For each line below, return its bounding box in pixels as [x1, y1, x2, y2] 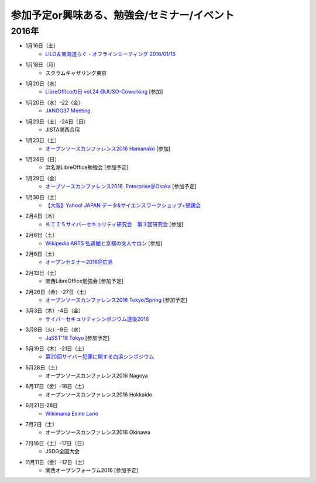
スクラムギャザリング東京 [45, 69, 107, 76]
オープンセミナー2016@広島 [45, 258, 114, 265]
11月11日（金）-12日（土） [25, 458, 88, 465]
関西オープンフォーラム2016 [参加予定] [45, 467, 139, 474]
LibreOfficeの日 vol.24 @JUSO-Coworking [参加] [45, 88, 163, 95]
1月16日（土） [25, 42, 59, 49]
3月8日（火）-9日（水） [25, 326, 84, 333]
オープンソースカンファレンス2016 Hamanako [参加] [45, 145, 171, 152]
